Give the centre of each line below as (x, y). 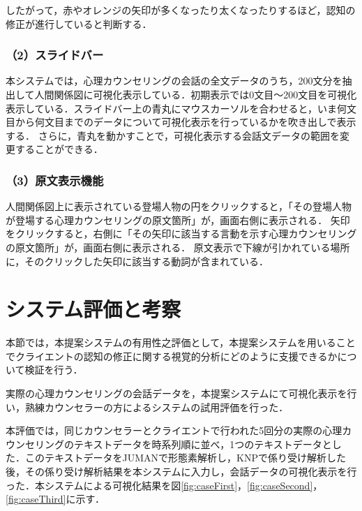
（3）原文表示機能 (55, 180)
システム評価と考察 (93, 309)
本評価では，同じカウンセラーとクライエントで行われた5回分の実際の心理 (174, 430)
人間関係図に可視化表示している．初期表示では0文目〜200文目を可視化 (196, 94)
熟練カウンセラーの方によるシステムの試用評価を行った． (157, 407)
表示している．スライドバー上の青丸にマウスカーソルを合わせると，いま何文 (181, 108)
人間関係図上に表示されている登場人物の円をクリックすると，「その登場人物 (179, 206)
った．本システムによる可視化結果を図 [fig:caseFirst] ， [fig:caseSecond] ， (164, 485)
